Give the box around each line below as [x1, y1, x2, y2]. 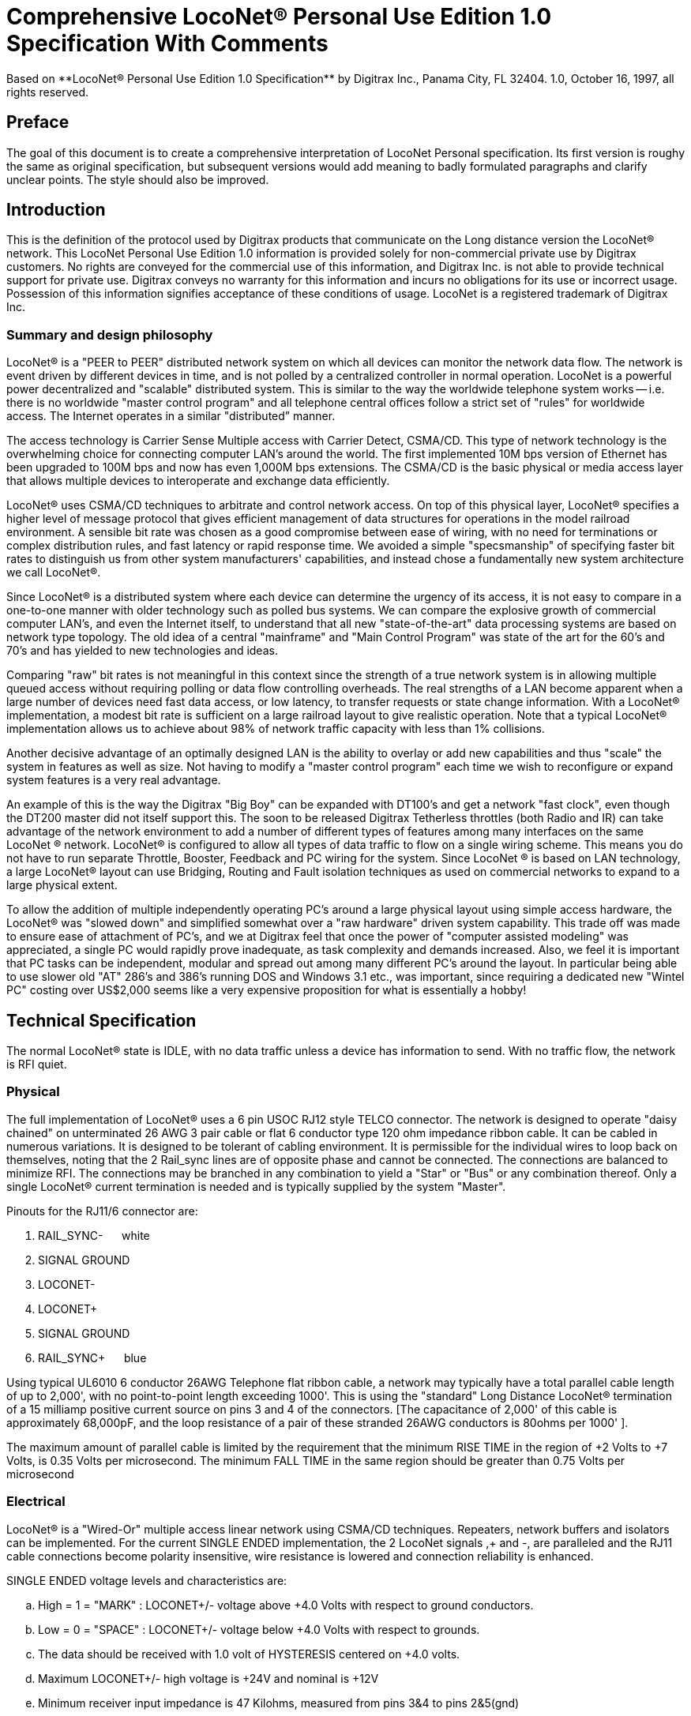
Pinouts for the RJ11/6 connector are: [6, 1203, 198, 1218]
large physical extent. [6, 878, 118, 892]
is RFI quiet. [6, 1057, 67, 1072]
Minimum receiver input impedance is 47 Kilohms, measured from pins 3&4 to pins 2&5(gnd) [38, 1695, 520, 1710]
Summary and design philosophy [6, 326, 213, 343]
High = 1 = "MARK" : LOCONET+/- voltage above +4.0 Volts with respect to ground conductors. [38, 1598, 534, 1612]
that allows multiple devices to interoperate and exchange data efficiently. [6, 474, 390, 488]
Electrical [6, 1493, 66, 1510]
